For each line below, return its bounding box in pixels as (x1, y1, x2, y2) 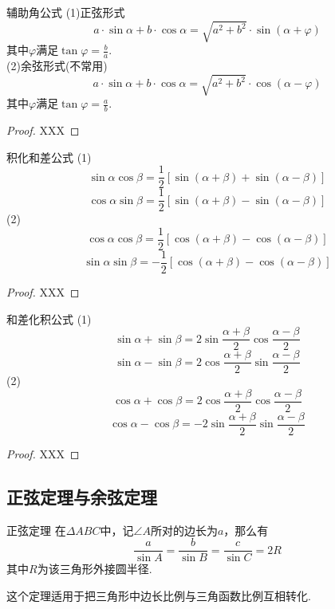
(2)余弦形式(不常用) (6, 57, 108, 73)
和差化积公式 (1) (6, 310, 92, 327)
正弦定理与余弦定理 (6, 484, 157, 509)
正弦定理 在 (6, 521, 66, 538)
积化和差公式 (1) (6, 148, 92, 165)
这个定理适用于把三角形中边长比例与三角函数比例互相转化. (6, 587, 311, 604)
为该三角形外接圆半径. (37, 560, 152, 577)
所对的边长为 (150, 521, 218, 538)
